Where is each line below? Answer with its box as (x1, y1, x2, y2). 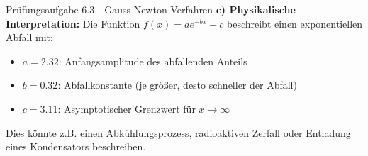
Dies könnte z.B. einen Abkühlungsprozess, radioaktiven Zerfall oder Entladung (6, 125, 351, 140)
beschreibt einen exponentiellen (226, 16, 363, 30)
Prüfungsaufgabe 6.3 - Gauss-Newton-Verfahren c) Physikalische (6, 2, 296, 16)
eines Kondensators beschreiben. (6, 139, 146, 154)
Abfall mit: (6, 30, 53, 45)
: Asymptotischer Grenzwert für (57, 101, 196, 116)
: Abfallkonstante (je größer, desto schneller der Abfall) (57, 77, 297, 92)
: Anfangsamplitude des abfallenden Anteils (58, 53, 247, 68)
